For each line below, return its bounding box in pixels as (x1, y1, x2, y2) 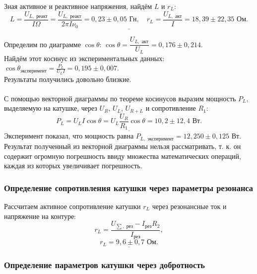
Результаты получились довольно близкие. (4, 73, 131, 84)
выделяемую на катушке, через (4, 103, 97, 113)
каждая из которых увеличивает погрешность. (4, 160, 142, 171)
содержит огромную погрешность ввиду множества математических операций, (4, 150, 241, 161)
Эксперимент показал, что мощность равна (4, 131, 134, 141)
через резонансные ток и (152, 201, 227, 211)
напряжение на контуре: (4, 210, 76, 221)
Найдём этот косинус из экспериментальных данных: (4, 53, 165, 63)
